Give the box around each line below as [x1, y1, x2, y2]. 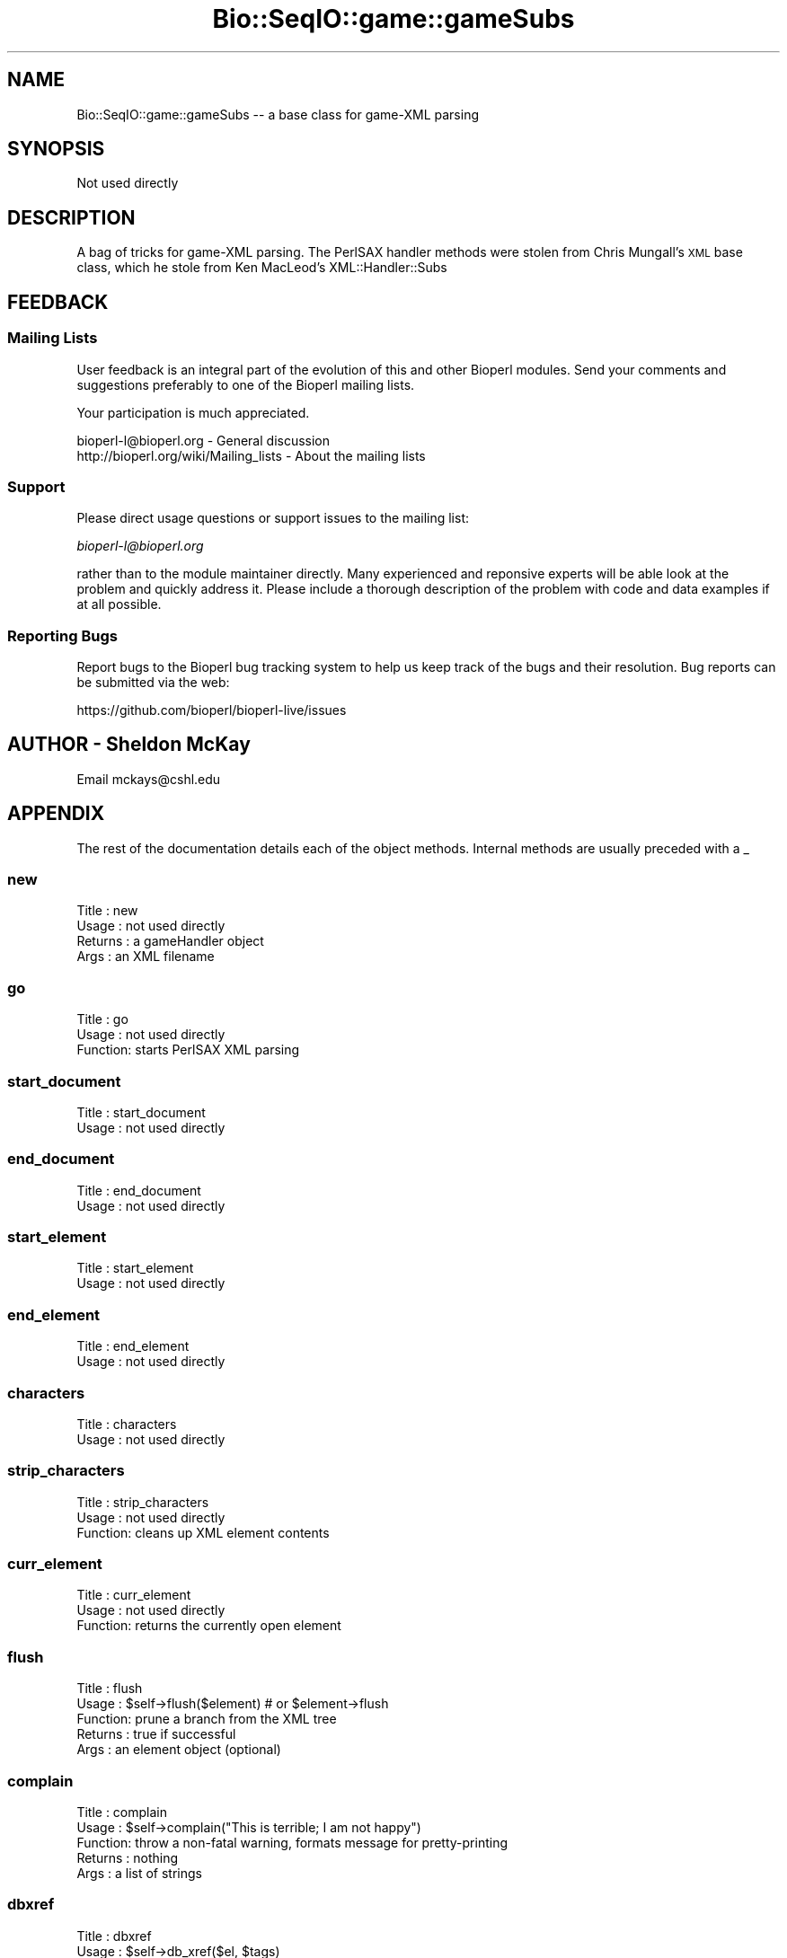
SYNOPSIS [7, 137, 105, 161]
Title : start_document [76, 1104, 206, 1120]
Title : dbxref [76, 1927, 152, 1944]
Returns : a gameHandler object [76, 933, 264, 949]
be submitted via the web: [76, 675, 230, 690]
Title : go [76, 1011, 128, 1028]
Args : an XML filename [76, 948, 215, 965]
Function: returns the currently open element [76, 1618, 341, 1634]
